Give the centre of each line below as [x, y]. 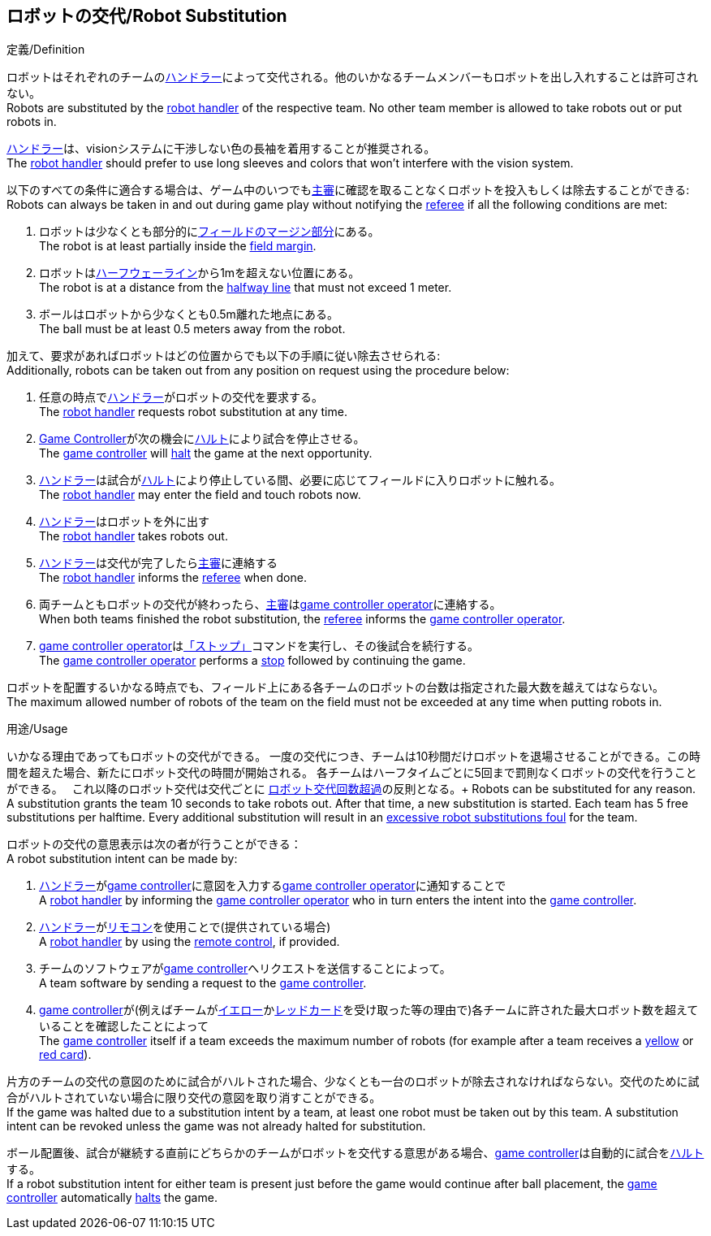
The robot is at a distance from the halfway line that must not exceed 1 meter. [246, 288]
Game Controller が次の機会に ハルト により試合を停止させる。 [202, 439]
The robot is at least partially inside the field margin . [178, 246]
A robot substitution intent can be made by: [122, 859]
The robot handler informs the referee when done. [173, 578]
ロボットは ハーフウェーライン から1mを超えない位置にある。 [200, 273]
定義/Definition [46, 50]
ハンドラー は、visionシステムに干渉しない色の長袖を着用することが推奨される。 [221, 149]
